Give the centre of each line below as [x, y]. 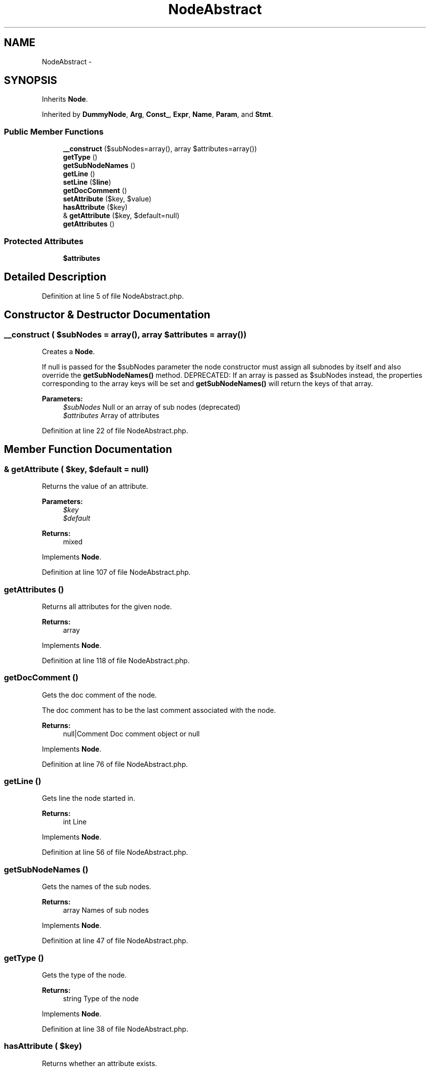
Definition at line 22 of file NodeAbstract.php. [115, 431]
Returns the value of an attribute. [95, 486]
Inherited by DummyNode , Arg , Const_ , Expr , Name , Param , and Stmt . [158, 114]
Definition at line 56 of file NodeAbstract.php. [115, 852]
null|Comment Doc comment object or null [131, 733]
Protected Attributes [44, 241]
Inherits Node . [65, 99]
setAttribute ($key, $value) [107, 199]
